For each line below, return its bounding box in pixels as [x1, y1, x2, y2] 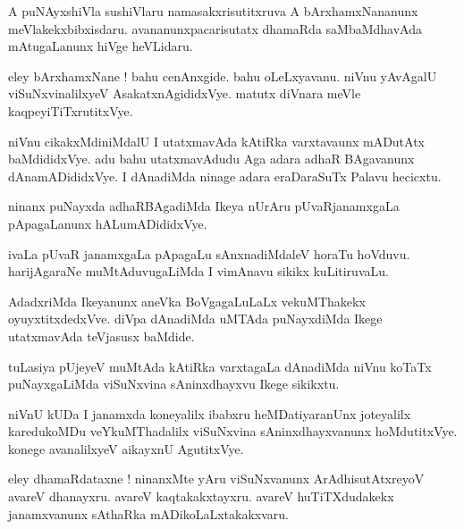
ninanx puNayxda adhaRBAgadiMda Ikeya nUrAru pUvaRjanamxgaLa [8, 197, 400, 215]
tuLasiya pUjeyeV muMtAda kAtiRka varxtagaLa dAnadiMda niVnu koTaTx [8, 357, 432, 375]
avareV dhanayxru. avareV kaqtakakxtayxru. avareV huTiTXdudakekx [8, 487, 394, 506]
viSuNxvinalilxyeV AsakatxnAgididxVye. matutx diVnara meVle [8, 84, 361, 103]
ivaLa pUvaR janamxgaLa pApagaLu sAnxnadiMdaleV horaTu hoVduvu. [8, 244, 410, 263]
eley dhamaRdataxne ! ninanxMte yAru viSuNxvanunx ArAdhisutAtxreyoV [8, 469, 425, 488]
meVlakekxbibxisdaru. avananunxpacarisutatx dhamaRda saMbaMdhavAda [8, 19, 422, 38]
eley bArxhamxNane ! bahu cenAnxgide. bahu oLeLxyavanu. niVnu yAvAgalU [8, 66, 437, 85]
